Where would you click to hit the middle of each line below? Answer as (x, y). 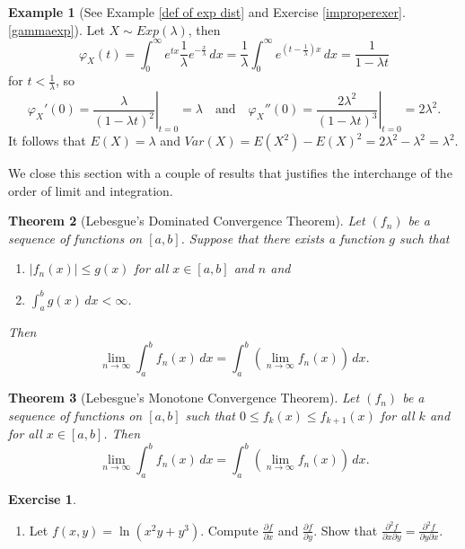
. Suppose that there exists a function (283, 238)
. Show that (346, 530)
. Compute (229, 530)
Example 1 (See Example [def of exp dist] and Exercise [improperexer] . (207, 12)
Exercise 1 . (42, 499)
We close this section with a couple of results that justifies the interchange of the (230, 173)
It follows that (47, 141)
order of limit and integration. (91, 190)
